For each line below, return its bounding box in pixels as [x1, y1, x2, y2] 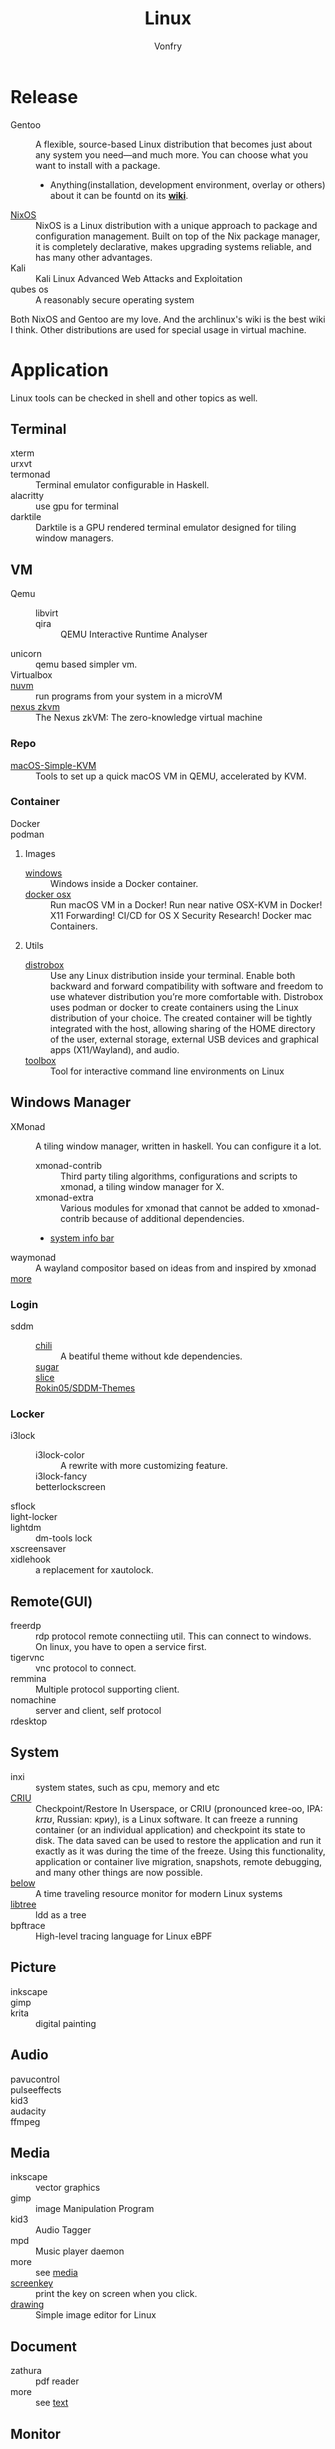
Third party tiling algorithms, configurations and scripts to [60, 1170, 298, 1182]
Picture [10, 1959, 57, 1976]
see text [35, 2397, 69, 2409]
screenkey [10, 2277, 54, 2289]
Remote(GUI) [10, 1593, 93, 1610]
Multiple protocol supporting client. [35, 1683, 180, 1696]
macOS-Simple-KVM [10, 759, 97, 771]
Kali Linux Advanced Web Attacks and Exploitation [35, 272, 243, 284]
